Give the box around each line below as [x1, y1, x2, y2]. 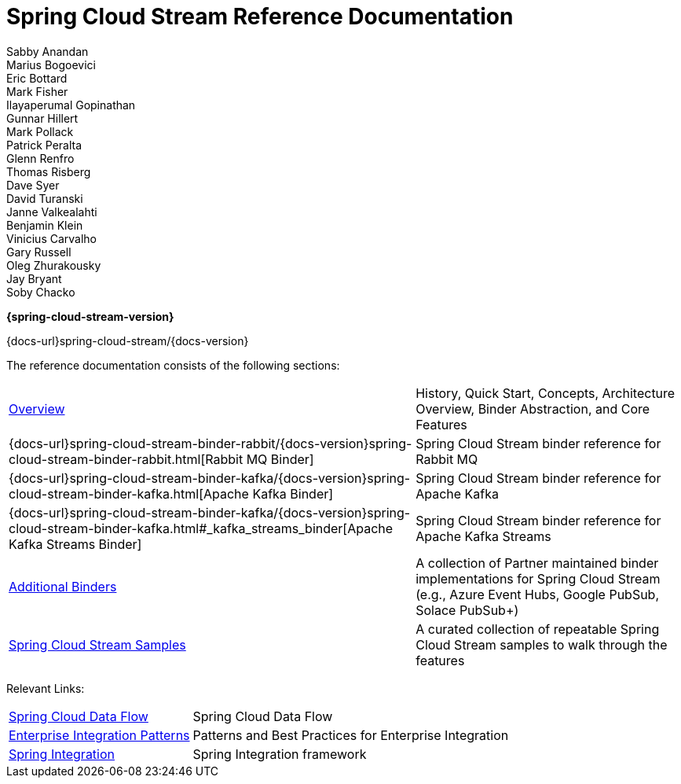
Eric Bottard [6, 71, 68, 85]
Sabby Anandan [6, 44, 89, 58]
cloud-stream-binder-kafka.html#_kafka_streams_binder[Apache [9, 520, 394, 536]
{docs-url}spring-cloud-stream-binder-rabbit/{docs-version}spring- [9, 435, 412, 451]
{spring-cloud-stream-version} [6, 309, 174, 323]
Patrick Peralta [6, 138, 82, 152]
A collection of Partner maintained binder [416, 554, 659, 571]
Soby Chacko [6, 285, 75, 299]
